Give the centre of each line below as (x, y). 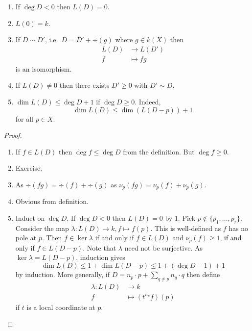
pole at (26, 238)
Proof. (13, 135)
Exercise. (29, 168)
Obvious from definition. (52, 201)
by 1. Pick (180, 218)
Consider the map (42, 228)
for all (24, 118)
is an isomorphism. (44, 68)
